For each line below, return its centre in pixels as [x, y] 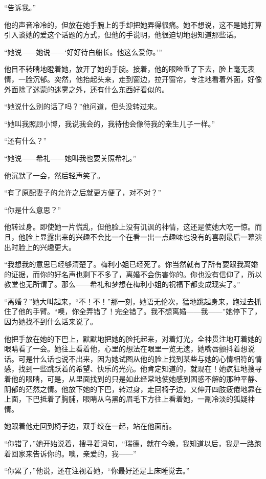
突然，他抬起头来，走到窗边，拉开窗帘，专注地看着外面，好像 [158, 79]
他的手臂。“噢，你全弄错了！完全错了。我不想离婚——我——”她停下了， [140, 311]
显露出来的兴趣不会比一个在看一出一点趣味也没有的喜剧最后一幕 [147, 236]
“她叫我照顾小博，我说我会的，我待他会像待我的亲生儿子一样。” [110, 123]
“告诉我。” [20, 7]
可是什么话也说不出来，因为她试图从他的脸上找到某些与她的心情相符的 [136, 358]
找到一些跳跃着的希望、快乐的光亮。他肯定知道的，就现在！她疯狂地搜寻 [140, 369]
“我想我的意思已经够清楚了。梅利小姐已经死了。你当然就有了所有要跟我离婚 [131, 264]
